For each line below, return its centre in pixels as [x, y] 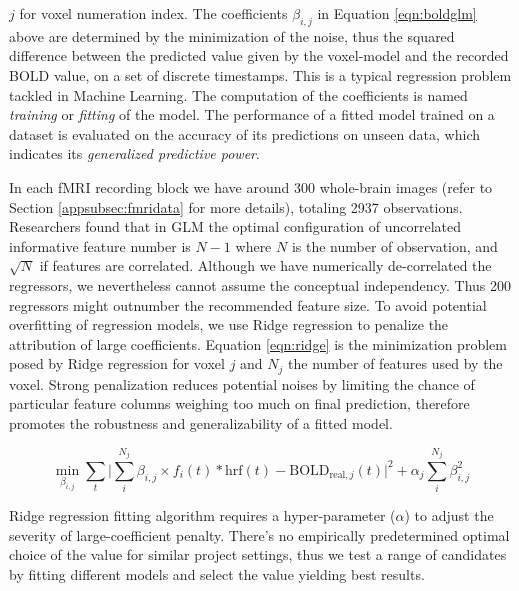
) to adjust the [449, 515]
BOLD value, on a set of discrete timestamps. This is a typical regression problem [260, 74]
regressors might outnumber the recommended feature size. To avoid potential [248, 304]
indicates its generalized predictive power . [134, 153]
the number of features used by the [395, 363]
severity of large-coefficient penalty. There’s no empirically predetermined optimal [259, 534]
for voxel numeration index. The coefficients [153, 13]
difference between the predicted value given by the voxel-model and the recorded [259, 55]
